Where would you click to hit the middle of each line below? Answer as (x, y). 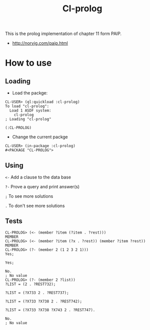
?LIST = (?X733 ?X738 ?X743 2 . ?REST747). (50, 310)
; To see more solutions (29, 196)
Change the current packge (40, 137)
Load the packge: (30, 93)
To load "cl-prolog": (27, 106)
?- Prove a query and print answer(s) (42, 187)
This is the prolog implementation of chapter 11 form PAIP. (63, 34)
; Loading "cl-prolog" (28, 119)
